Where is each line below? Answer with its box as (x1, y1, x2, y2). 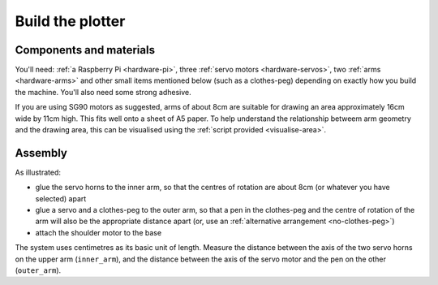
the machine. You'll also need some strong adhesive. (15, 87, 192, 97)
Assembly (15, 146, 68, 160)
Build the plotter (15, 12, 126, 30)
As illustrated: (15, 167, 61, 177)
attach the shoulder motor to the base (35, 227, 162, 237)
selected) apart (35, 193, 87, 203)
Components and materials (15, 43, 156, 57)
